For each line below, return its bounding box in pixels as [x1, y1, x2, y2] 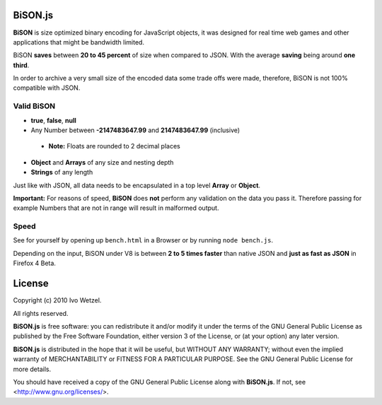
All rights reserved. [13, 309, 69, 317]
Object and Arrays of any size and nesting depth [30, 158, 174, 166]
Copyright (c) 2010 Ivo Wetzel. [13, 296, 102, 305]
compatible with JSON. [13, 83, 81, 92]
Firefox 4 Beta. [13, 259, 57, 268]
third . [13, 61, 30, 69]
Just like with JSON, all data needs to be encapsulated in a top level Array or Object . [13, 181, 261, 189]
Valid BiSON [13, 101, 56, 111]
